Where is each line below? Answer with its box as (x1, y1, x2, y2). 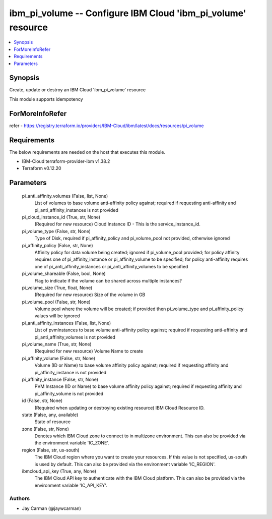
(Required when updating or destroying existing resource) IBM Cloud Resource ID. (34, 405, 205, 411)
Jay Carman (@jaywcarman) (22, 505, 82, 511)
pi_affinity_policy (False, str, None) (22, 242, 93, 248)
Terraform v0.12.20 (22, 165, 61, 171)
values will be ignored (34, 313, 80, 319)
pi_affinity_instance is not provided (34, 369, 107, 375)
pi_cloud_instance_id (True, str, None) (22, 214, 101, 220)
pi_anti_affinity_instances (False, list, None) (22, 320, 111, 326)
